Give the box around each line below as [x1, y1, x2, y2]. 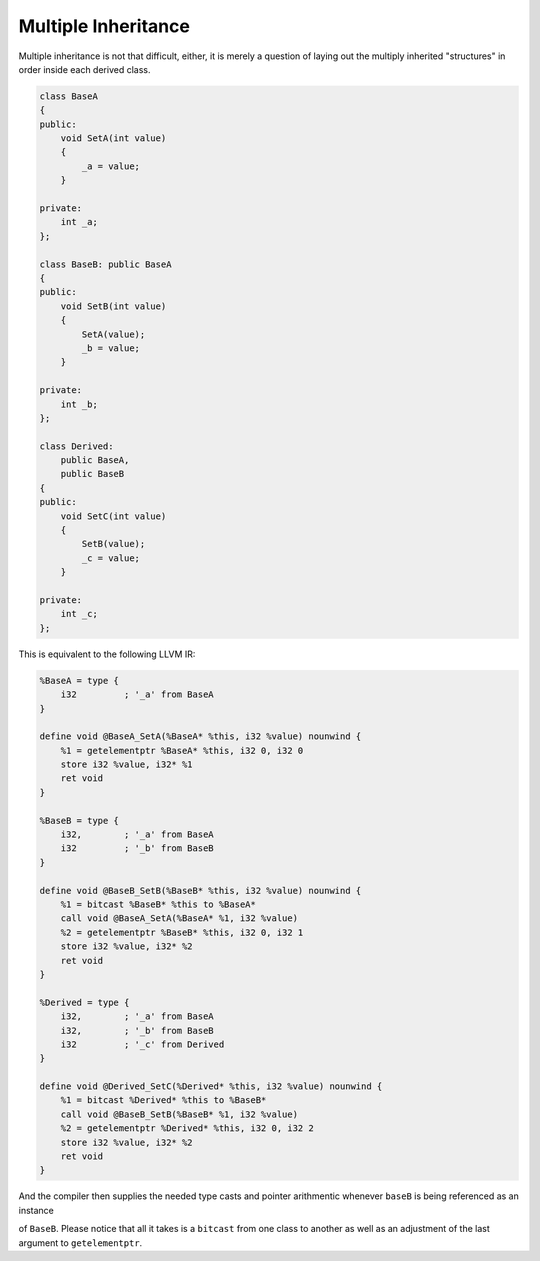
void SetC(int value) [60, 510, 167, 522]
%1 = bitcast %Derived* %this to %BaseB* [60, 1095, 267, 1106]
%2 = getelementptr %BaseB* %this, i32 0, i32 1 [60, 926, 304, 938]
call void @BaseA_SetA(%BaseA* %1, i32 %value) [60, 913, 299, 924]
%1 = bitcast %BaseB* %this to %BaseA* [60, 898, 257, 910]
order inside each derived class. [18, 63, 151, 75]
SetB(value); [81, 538, 146, 550]
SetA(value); [81, 328, 146, 340]
